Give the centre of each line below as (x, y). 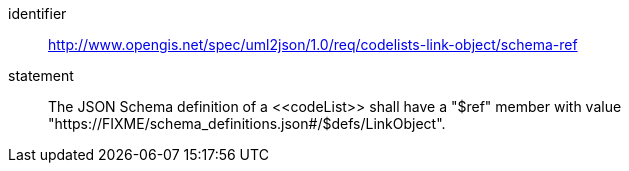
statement (41, 75)
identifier (37, 13)
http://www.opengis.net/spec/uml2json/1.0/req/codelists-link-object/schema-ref (313, 44)
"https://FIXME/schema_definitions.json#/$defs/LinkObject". (247, 123)
